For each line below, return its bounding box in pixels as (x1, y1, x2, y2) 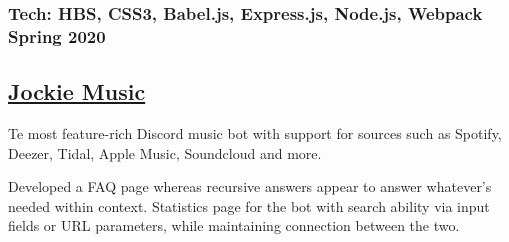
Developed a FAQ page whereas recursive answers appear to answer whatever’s (8, 176, 492, 197)
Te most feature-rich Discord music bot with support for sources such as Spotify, (8, 122, 502, 143)
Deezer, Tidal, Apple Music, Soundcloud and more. (8, 142, 322, 163)
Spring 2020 (8, 23, 106, 48)
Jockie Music (8, 76, 146, 107)
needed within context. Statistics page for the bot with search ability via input (8, 195, 490, 216)
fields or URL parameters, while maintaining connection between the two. (8, 215, 460, 236)
